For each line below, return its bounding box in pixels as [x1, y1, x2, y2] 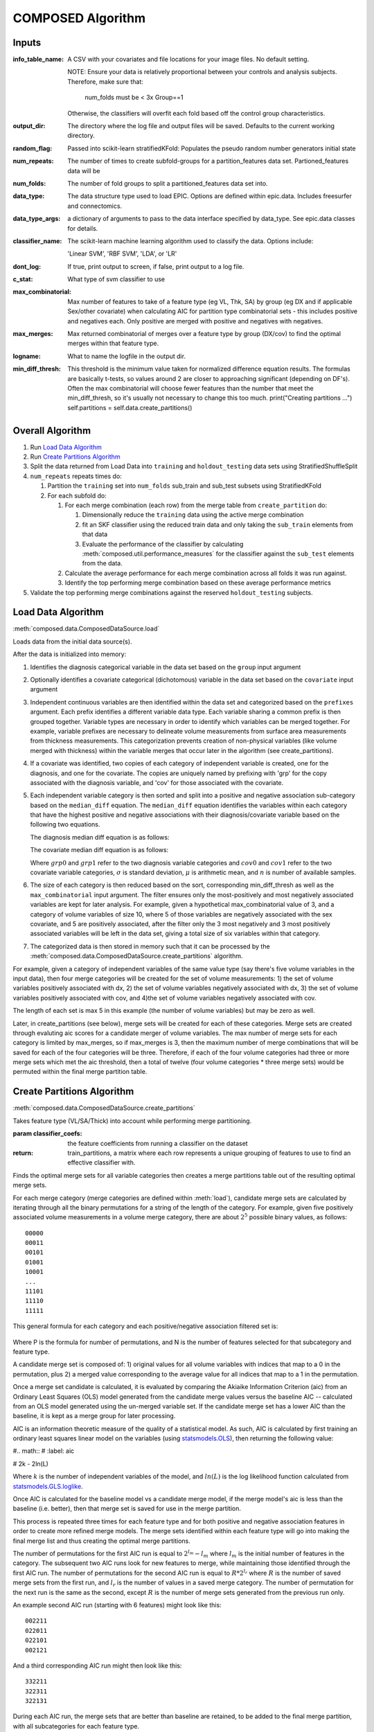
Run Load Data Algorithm [30, 443, 102, 451]
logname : [12, 352, 41, 360]
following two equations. [30, 820, 100, 829]
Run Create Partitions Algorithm [30, 452, 121, 461]
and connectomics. [67, 202, 123, 210]
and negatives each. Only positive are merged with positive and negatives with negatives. [67, 317, 323, 325]
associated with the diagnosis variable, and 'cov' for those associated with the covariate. [30, 778, 284, 786]
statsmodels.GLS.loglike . [12, 1482, 83, 1490]
